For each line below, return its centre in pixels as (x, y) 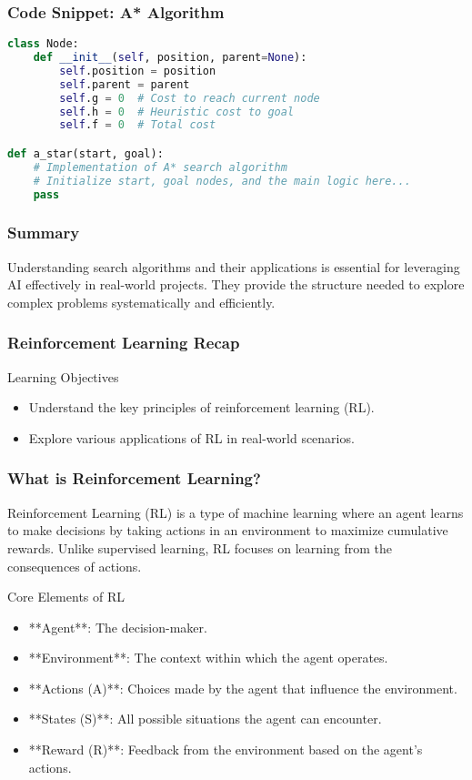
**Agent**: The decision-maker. (118, 627)
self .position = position (138, 71)
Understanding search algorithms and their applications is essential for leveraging (234, 266)
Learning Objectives (63, 376)
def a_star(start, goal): (85, 154)
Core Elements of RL (66, 597)
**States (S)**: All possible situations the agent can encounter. (205, 719)
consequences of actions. (75, 566)
